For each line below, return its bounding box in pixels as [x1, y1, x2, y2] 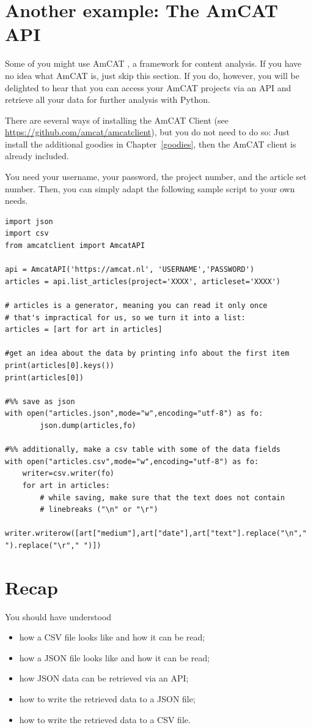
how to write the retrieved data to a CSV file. [19, 713, 191, 726]
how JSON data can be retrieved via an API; [19, 672, 189, 685]
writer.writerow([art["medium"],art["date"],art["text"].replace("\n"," [5, 529, 307, 538]
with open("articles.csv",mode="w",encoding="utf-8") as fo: [5, 457, 259, 466]
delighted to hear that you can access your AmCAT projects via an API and [5, 81, 291, 94]
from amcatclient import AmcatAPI [5, 241, 145, 250]
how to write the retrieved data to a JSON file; [19, 692, 196, 705]
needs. [5, 194, 28, 207]
